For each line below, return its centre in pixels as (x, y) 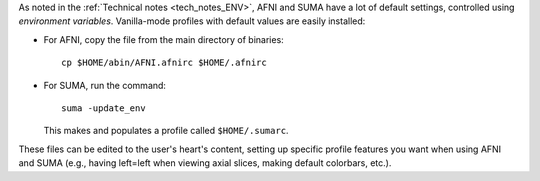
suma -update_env (103, 108)
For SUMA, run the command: (105, 85)
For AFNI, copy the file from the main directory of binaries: (163, 39)
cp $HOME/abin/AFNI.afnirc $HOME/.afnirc (164, 63)
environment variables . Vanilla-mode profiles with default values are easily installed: (192, 21)
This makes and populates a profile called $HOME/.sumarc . (166, 131)
